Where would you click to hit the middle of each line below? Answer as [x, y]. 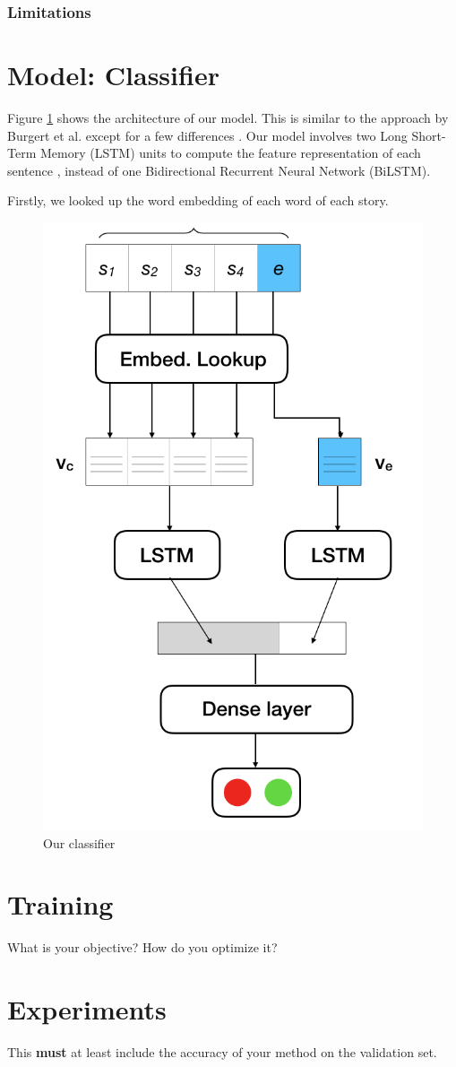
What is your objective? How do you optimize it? [142, 947]
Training [60, 904]
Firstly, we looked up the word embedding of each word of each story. [198, 200]
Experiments [87, 1009]
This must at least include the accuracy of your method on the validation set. [222, 1052]
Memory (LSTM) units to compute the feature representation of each [230, 153]
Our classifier [79, 842]
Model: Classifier [113, 75]
